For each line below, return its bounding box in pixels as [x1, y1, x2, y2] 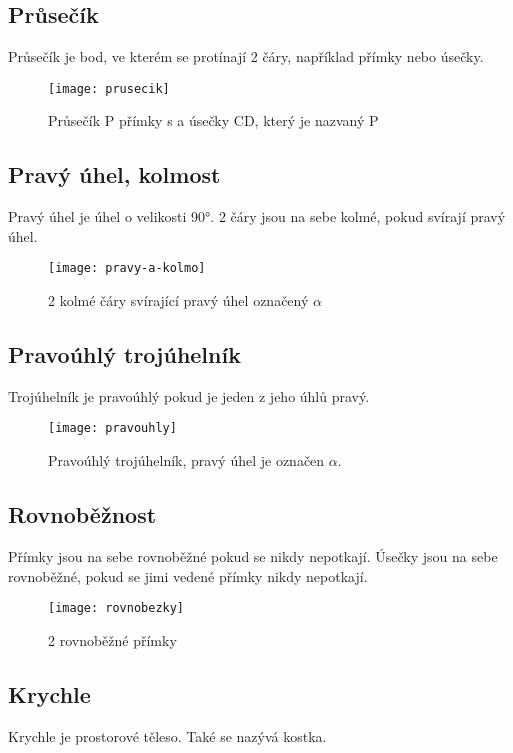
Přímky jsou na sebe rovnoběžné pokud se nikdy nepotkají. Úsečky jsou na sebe [8, 545, 498, 566]
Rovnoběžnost [8, 499, 157, 530]
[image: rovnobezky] [48, 601, 185, 616]
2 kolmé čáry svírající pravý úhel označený [48, 290, 309, 311]
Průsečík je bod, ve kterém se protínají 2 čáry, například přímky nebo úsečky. [8, 46, 484, 67]
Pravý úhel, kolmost [8, 159, 221, 190]
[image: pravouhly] [48, 421, 177, 436]
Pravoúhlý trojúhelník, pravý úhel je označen [48, 450, 325, 471]
